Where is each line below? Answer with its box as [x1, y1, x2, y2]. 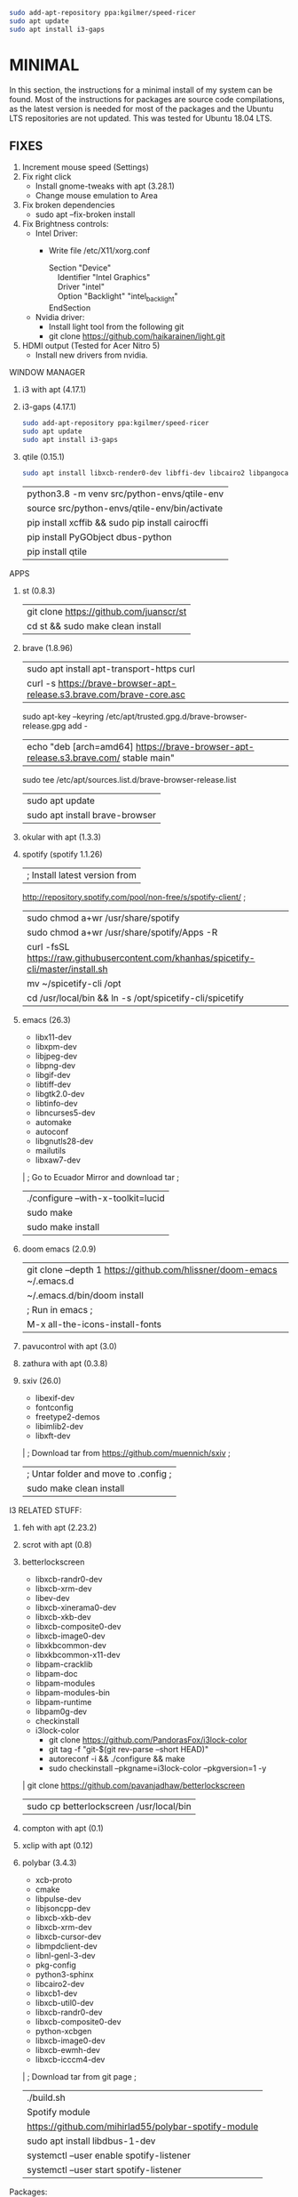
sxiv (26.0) [21, 1375, 62, 1386]
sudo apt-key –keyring [21, 711, 105, 721]
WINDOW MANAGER [9, 367, 86, 378]
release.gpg [21, 720, 67, 731]
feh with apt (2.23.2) [21, 1522, 98, 1533]
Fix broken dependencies [21, 200, 115, 211]
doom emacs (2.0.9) [21, 1243, 97, 1254]
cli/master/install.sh [26, 962, 108, 975]
